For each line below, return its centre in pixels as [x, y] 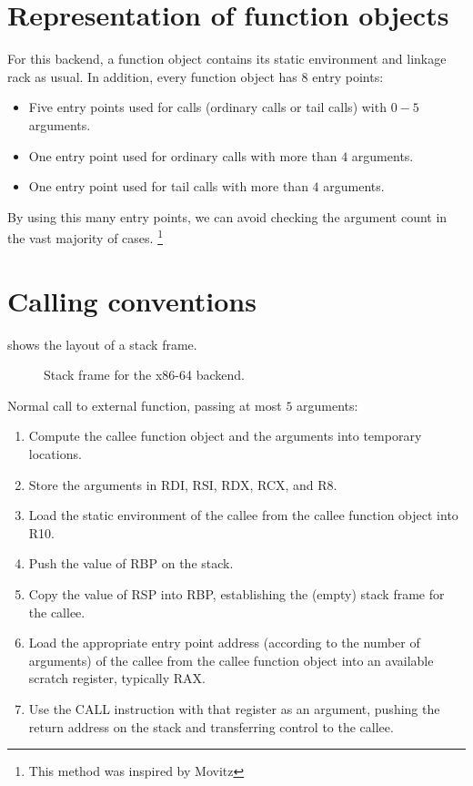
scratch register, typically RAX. [117, 678]
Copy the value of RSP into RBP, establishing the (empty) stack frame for [236, 594]
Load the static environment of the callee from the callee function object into [243, 515]
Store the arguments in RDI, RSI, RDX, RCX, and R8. [183, 484]
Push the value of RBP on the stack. [131, 563]
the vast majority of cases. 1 [85, 236]
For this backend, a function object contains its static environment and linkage [227, 59]
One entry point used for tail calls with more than [168, 186]
